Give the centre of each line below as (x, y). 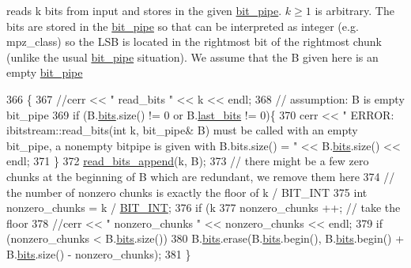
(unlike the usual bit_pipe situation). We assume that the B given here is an (192, 57)
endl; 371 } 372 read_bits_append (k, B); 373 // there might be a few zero (188, 161)
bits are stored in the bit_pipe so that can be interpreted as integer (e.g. (183, 26)
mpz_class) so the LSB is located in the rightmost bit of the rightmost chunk (194, 42)
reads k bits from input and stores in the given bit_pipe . (144, 10)
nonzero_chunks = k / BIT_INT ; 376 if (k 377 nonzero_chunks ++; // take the (204, 208)
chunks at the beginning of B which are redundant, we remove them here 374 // (201, 176)
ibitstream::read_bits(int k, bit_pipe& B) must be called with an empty (182, 130)
